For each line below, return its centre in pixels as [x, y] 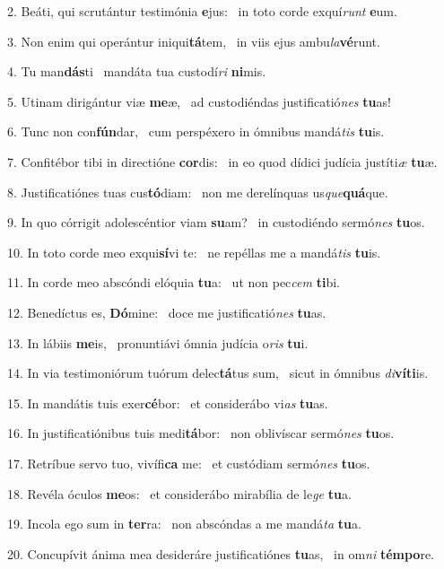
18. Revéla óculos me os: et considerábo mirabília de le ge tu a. [179, 493]
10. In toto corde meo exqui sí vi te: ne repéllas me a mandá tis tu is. [194, 252]
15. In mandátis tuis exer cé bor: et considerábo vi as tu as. [168, 403]
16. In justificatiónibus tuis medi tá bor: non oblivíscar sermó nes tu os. [201, 433]
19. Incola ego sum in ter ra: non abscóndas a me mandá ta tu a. [184, 524]
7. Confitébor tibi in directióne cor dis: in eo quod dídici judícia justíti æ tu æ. [222, 161]
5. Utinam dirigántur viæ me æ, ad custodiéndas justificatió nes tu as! [199, 101]
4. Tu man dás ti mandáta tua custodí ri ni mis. [137, 71]
